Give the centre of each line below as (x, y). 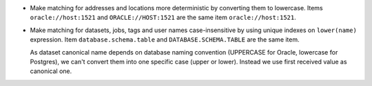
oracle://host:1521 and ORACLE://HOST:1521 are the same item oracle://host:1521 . (163, 18)
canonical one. (51, 71)
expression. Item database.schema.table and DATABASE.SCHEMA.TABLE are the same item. (165, 40)
